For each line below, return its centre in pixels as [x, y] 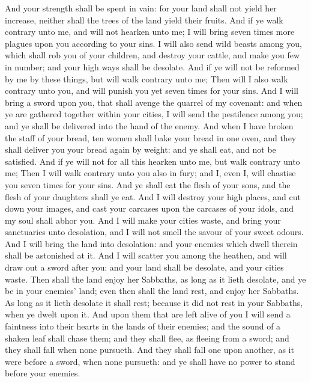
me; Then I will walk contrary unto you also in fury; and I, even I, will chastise [150, 173]
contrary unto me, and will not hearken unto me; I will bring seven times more [150, 32]
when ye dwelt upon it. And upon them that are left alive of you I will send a [148, 314]
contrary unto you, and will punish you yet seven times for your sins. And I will [152, 90]
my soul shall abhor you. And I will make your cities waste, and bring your [143, 220]
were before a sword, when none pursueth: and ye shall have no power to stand [150, 361]
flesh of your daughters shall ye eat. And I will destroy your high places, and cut [153, 196]
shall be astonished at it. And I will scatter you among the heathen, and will [146, 255]
